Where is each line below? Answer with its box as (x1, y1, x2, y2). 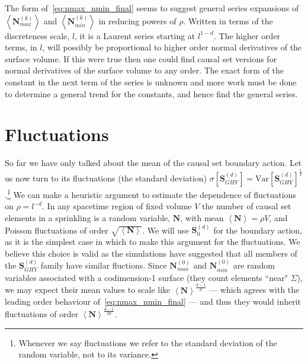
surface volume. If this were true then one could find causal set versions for (5, 52, 277, 65)
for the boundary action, (213, 223, 302, 236)
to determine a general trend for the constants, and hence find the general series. (5, 87, 298, 100)
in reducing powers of (98, 14, 177, 27)
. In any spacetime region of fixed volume (42, 200, 192, 212)
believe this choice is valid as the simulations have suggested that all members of (5, 247, 297, 259)
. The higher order (213, 29, 281, 41)
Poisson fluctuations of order (5, 223, 108, 236)
